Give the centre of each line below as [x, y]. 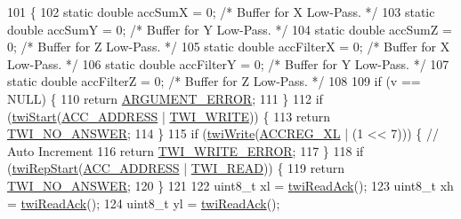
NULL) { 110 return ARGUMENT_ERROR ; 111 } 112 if [165, 98]
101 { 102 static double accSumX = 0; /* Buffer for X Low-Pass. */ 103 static [221, 12]
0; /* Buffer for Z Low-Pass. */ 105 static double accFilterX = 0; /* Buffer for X [229, 47]
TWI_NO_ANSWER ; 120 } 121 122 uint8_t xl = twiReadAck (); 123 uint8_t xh [230, 185]
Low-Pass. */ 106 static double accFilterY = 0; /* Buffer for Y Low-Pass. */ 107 [228, 63]
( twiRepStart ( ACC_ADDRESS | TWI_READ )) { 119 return [176, 168]
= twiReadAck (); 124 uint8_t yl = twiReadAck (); [144, 203]
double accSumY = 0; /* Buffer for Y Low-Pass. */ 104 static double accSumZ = [230, 29]
